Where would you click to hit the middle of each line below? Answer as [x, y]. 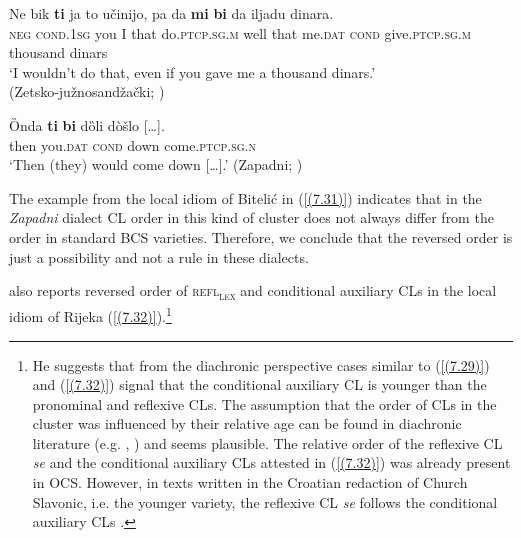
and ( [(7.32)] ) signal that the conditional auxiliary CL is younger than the [259, 384]
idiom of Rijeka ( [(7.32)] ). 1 [90, 314]
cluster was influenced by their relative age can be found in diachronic [247, 423]
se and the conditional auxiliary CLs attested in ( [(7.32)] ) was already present [271, 462]
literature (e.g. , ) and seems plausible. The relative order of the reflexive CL [267, 442]
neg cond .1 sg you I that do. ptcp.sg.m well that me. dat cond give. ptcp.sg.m [240, 32]
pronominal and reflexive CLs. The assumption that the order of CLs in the [264, 403]
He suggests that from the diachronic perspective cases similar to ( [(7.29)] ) [261, 364]
